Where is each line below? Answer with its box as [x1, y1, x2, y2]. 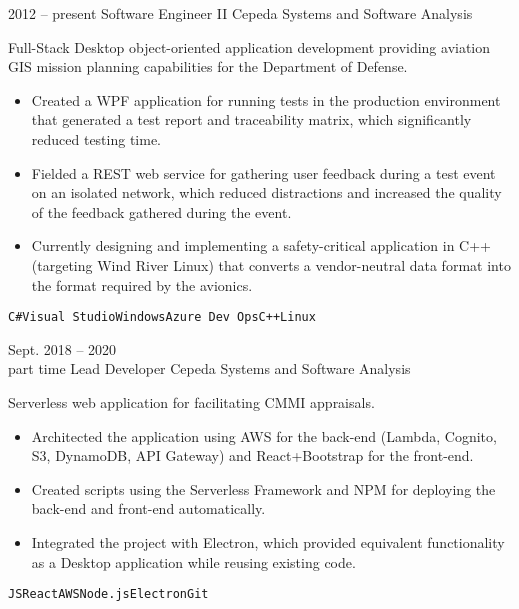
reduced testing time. [31, 128, 162, 149]
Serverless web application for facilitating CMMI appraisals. [8, 391, 375, 412]
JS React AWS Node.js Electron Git [8, 587, 209, 602]
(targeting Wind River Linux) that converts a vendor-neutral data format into [31, 254, 511, 275]
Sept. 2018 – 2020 [8, 338, 117, 359]
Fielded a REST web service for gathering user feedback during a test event [31, 162, 496, 183]
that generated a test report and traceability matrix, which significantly [31, 109, 472, 130]
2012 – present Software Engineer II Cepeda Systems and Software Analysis [8, 3, 473, 23]
